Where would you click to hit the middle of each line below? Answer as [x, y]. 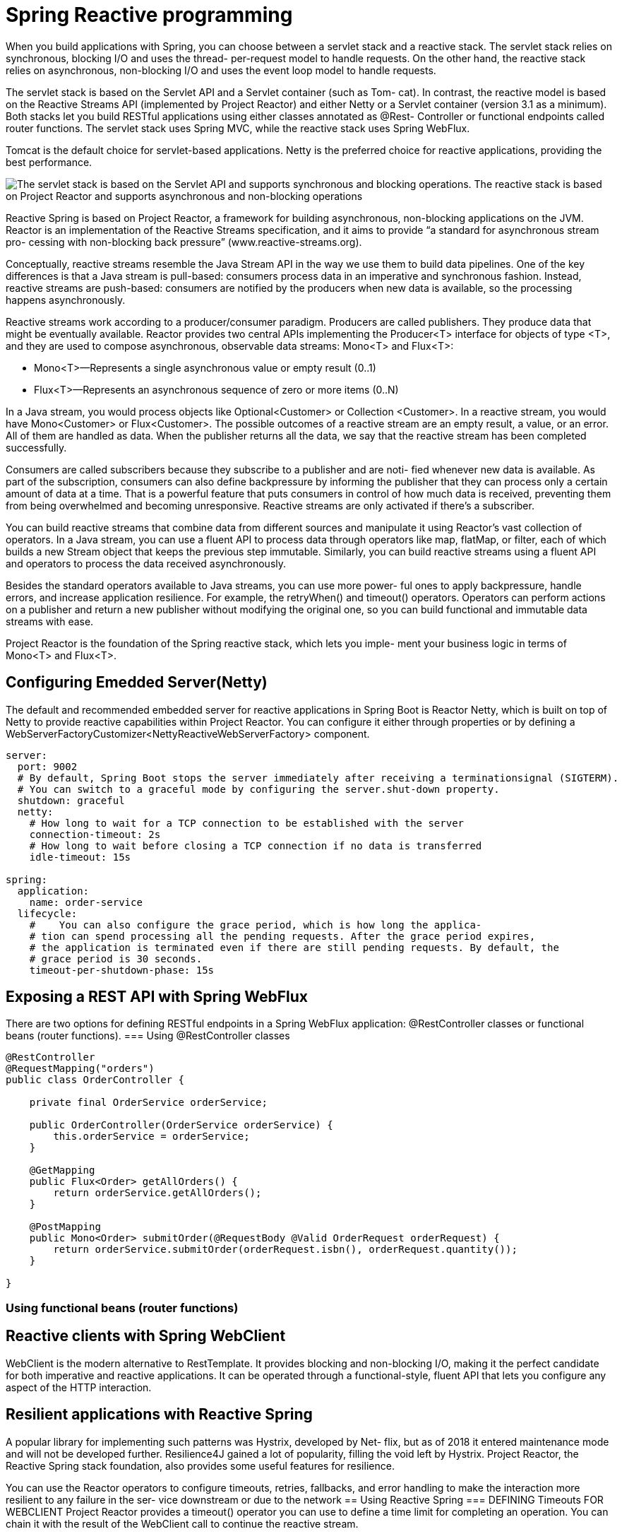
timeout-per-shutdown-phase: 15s [122, 970]
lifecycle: [47, 913]
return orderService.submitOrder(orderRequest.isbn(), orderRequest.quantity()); [285, 1250]
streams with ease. [50, 621]
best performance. [49, 162]
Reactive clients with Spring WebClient [146, 1336]
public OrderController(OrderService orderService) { [181, 1125]
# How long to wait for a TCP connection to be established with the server [247, 823]
